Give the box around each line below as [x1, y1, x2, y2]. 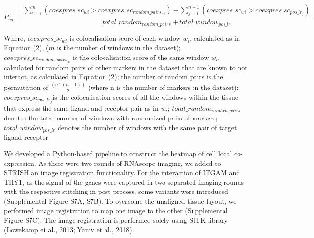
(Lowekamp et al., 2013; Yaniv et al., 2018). [4, 224, 134, 234]
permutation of [4, 82, 48, 92]
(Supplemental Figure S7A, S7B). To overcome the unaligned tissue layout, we [4, 196, 237, 206]
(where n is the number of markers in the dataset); [88, 82, 239, 92]
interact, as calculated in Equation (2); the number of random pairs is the [4, 72, 223, 82]
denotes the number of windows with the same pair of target [57, 122, 237, 132]
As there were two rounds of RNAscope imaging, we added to [38, 158, 221, 168]
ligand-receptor [4, 132, 48, 142]
